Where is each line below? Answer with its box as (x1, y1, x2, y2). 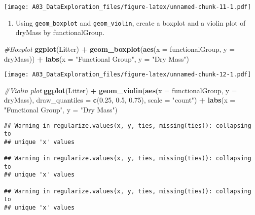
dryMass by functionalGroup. (15, 27, 105, 37)
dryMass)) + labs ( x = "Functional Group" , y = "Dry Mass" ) (4, 53, 189, 64)
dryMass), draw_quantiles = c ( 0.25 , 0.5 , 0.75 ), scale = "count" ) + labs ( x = (4, 95, 235, 105)
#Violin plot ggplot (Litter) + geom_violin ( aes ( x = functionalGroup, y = (4, 85, 237, 95)
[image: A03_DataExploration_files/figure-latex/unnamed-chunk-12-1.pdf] (4, 71, 252, 78)
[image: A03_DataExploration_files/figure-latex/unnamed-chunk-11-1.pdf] (4, 3, 252, 10)
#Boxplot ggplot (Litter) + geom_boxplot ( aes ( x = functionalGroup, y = (4, 43, 235, 54)
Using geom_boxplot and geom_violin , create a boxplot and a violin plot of (15, 17, 246, 28)
